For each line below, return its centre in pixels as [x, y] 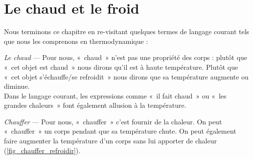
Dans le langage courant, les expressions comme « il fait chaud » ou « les [115, 95]
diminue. [17, 86]
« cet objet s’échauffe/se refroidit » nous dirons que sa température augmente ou [126, 76]
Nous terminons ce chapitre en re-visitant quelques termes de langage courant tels [127, 31]
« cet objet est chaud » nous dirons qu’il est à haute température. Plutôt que [121, 67]
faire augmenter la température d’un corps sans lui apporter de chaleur [110, 141]
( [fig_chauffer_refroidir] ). [42, 150]
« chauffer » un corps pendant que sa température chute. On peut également [120, 131]
